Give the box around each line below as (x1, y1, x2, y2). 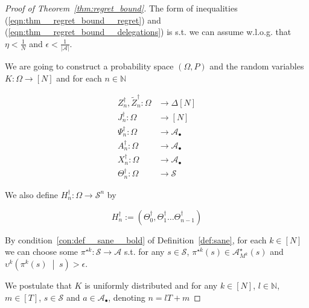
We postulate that (5, 279, 72, 292)
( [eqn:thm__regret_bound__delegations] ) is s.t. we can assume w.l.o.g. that (5, 25, 291, 38)
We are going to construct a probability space (5, 60, 174, 72)
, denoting (108, 290, 145, 303)
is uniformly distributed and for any (84, 279, 218, 292)
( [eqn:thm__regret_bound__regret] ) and (5, 13, 161, 26)
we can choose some (5, 245, 78, 258)
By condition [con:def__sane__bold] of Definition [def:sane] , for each (5, 233, 267, 246)
